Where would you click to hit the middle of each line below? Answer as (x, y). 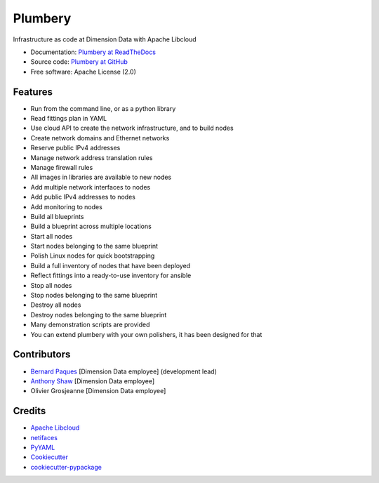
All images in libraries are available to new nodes (101, 177)
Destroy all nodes (56, 305)
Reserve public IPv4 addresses (75, 148)
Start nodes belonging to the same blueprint (94, 246)
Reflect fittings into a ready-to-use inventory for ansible (111, 276)
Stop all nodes (51, 285)
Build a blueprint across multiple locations (91, 226)
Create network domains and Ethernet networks (100, 138)
